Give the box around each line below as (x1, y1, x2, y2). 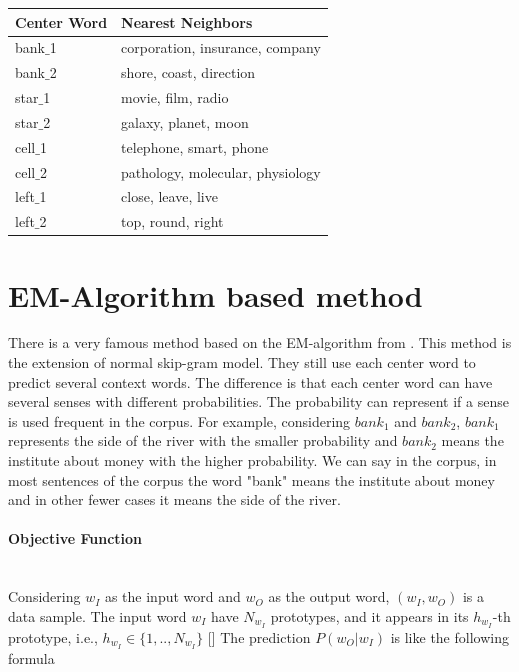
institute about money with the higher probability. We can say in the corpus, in (8, 450, 497, 471)
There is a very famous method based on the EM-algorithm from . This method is (8, 332, 512, 353)
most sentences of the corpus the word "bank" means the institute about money (8, 469, 495, 490)
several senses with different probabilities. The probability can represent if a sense (8, 391, 509, 412)
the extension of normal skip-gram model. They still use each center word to (8, 352, 476, 373)
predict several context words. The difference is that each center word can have (8, 371, 493, 392)
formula (8, 647, 55, 668)
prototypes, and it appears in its (270, 605, 469, 626)
